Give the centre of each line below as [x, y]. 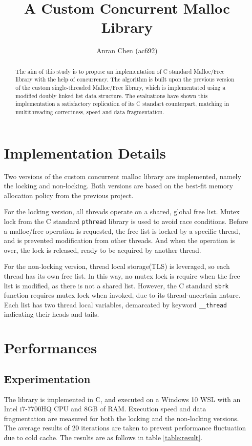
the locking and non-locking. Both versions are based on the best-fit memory [119, 186]
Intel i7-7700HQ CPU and [43, 409]
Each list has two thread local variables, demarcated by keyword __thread [115, 304]
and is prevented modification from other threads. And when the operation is [119, 240]
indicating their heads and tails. [52, 314]
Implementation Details [85, 152]
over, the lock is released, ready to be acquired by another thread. [103, 250]
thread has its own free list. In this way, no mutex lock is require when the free [122, 275]
